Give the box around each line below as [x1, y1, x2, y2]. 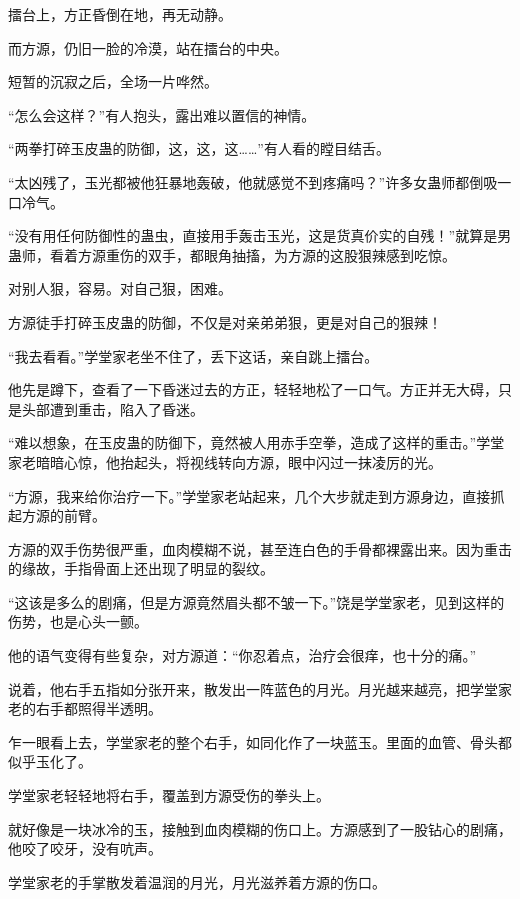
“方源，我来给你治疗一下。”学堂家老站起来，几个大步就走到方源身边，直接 [8, 485, 491, 506]
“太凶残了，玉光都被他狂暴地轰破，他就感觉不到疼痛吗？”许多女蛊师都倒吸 [8, 171, 498, 192]
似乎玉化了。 [8, 751, 92, 772]
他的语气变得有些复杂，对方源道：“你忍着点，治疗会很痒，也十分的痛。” [8, 645, 477, 666]
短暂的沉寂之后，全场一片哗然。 [8, 71, 218, 92]
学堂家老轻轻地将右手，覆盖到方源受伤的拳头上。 [8, 785, 330, 806]
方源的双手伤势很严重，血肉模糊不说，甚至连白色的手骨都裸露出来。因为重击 [8, 538, 512, 559]
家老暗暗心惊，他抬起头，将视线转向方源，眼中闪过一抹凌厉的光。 [8, 451, 442, 472]
